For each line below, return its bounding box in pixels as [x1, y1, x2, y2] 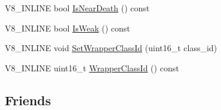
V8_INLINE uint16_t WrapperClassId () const [5, 61, 179, 74]
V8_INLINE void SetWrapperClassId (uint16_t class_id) [5, 42, 217, 54]
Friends [5, 90, 51, 109]
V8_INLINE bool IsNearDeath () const [5, 2, 150, 14]
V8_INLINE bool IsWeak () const [5, 21, 130, 34]
